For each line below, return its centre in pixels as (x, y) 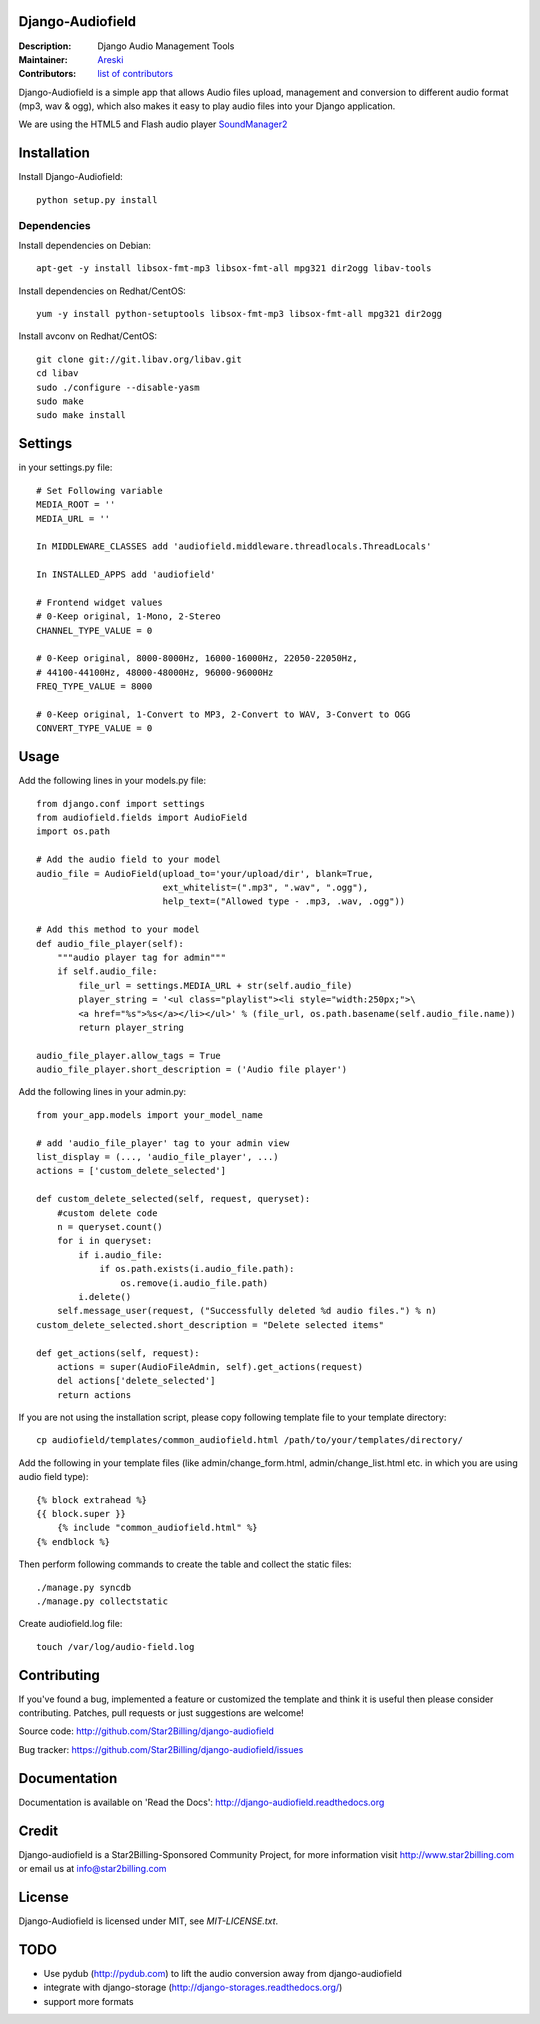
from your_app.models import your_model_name (150, 1114)
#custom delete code (107, 1213)
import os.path (73, 831)
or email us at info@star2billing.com (92, 1869)
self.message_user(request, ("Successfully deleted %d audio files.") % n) (246, 1311)
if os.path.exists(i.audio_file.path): (197, 1269)
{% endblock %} (73, 1541)
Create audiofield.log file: (70, 1624)
